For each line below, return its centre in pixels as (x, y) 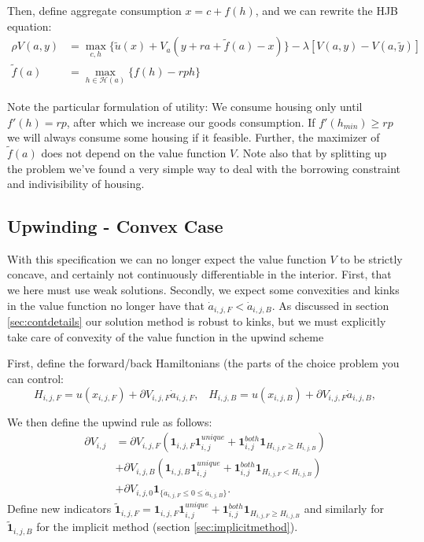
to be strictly (371, 258)
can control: (35, 378)
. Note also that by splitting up (312, 152)
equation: (29, 26)
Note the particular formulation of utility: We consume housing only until (185, 106)
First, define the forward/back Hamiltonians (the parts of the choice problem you (203, 363)
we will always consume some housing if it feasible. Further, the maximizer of (194, 137)
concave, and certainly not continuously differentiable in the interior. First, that (199, 274)
